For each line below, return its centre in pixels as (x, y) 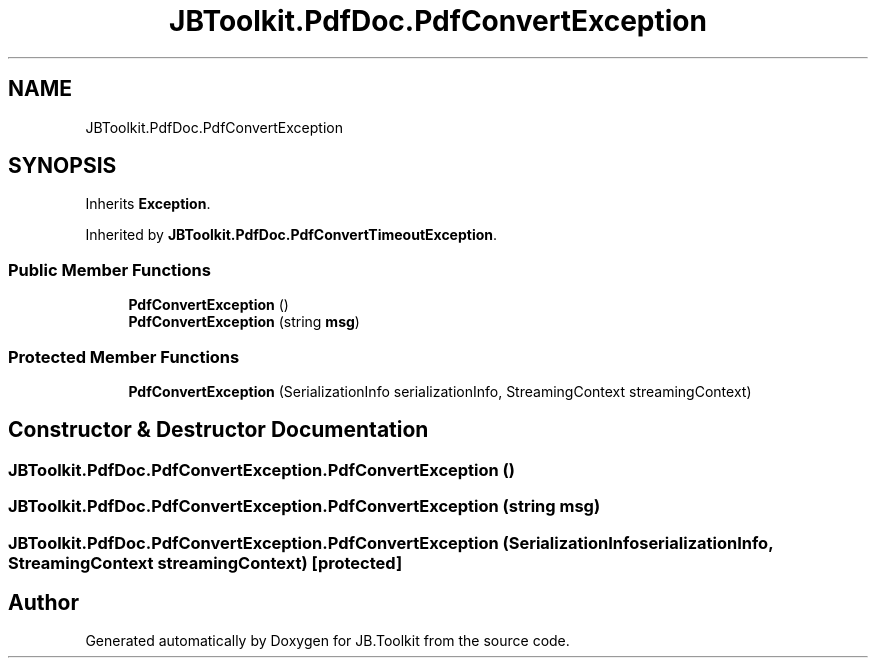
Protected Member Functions (124, 356)
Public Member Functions (109, 269)
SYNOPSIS (62, 166)
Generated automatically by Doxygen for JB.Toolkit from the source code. (327, 641)
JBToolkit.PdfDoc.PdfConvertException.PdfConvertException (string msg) (304, 506)
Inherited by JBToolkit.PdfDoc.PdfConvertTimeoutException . (291, 235)
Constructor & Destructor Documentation (218, 430)
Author (43, 602)
